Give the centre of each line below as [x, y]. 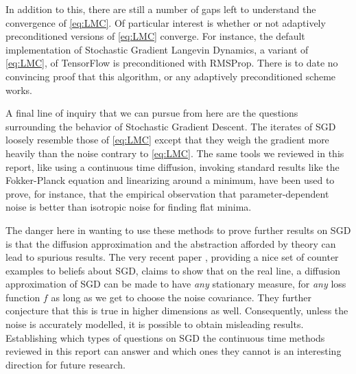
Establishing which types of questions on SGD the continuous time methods [165, 337]
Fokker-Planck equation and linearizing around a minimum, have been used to [170, 180]
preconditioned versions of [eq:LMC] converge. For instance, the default [155, 36]
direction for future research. [66, 364]
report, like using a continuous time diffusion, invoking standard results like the [173, 166]
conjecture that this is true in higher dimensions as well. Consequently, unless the [177, 311]
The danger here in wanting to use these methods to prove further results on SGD [178, 230]
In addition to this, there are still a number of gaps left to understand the [161, 9]
